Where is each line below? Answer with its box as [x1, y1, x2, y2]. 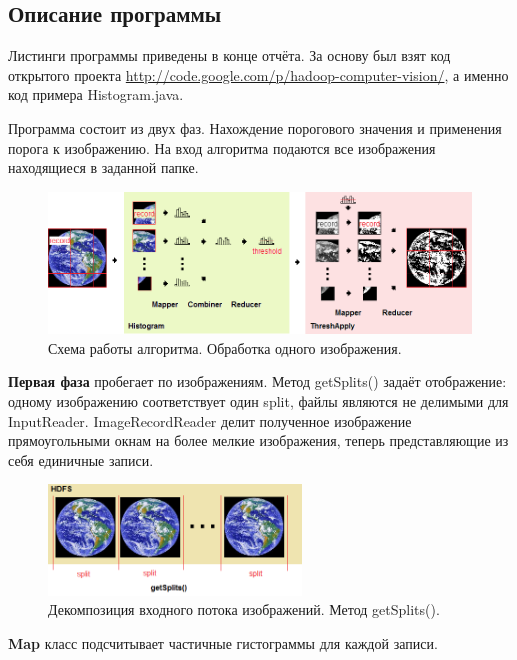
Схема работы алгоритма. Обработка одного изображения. [48, 337, 402, 358]
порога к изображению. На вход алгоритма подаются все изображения [8, 137, 436, 158]
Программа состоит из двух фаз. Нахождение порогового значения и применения [8, 117, 502, 138]
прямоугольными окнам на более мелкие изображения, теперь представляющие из [8, 430, 509, 451]
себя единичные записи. [8, 449, 154, 470]
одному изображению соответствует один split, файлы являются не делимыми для [8, 390, 509, 411]
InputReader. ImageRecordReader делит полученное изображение [8, 410, 412, 431]
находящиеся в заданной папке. [8, 157, 199, 178]
